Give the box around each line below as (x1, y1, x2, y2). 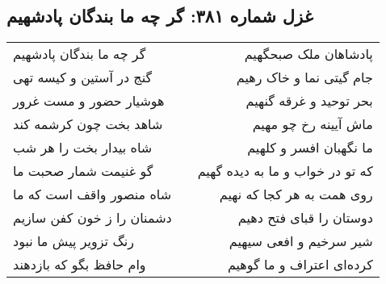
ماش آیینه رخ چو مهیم (252, 115, 373, 134)
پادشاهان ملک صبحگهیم (244, 44, 373, 64)
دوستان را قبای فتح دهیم (237, 208, 373, 228)
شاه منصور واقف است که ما (13, 185, 172, 204)
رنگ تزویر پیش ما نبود (13, 232, 134, 251)
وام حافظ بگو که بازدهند (13, 255, 146, 274)
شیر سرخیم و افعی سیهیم (229, 232, 373, 251)
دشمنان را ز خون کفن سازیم (13, 208, 172, 228)
